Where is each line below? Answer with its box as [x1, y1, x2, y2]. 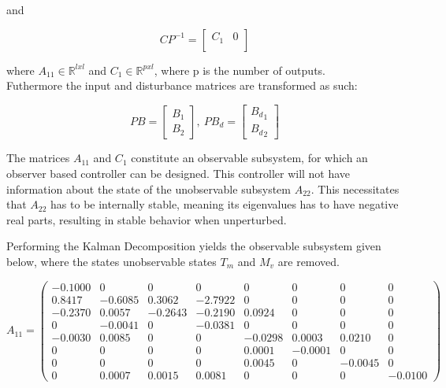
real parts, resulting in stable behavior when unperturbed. [6, 211, 287, 227]
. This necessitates [310, 180, 400, 197]
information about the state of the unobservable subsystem [6, 180, 291, 197]
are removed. [277, 253, 340, 269]
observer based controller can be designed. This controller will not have [6, 164, 351, 181]
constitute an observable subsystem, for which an [131, 150, 368, 166]
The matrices [6, 150, 70, 166]
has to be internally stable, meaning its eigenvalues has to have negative [50, 196, 399, 212]
